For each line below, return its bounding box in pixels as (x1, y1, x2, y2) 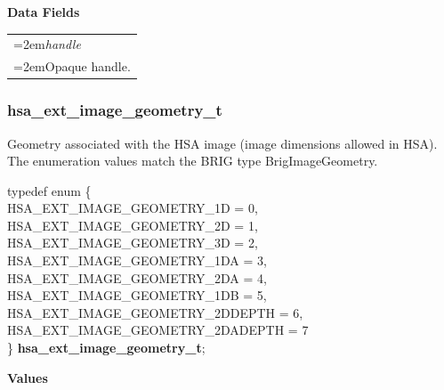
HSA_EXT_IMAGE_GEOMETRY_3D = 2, (7, 233, 258, 252)
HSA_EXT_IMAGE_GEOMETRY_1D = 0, (7, 199, 258, 217)
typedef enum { (7, 181, 92, 199)
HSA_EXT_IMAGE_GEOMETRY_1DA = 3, (7, 251, 267, 270)
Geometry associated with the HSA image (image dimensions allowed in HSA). (7, 134, 438, 152)
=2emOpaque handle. (13, 57, 131, 76)
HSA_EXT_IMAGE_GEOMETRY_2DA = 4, (7, 268, 267, 287)
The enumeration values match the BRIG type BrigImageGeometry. (7, 151, 378, 170)
